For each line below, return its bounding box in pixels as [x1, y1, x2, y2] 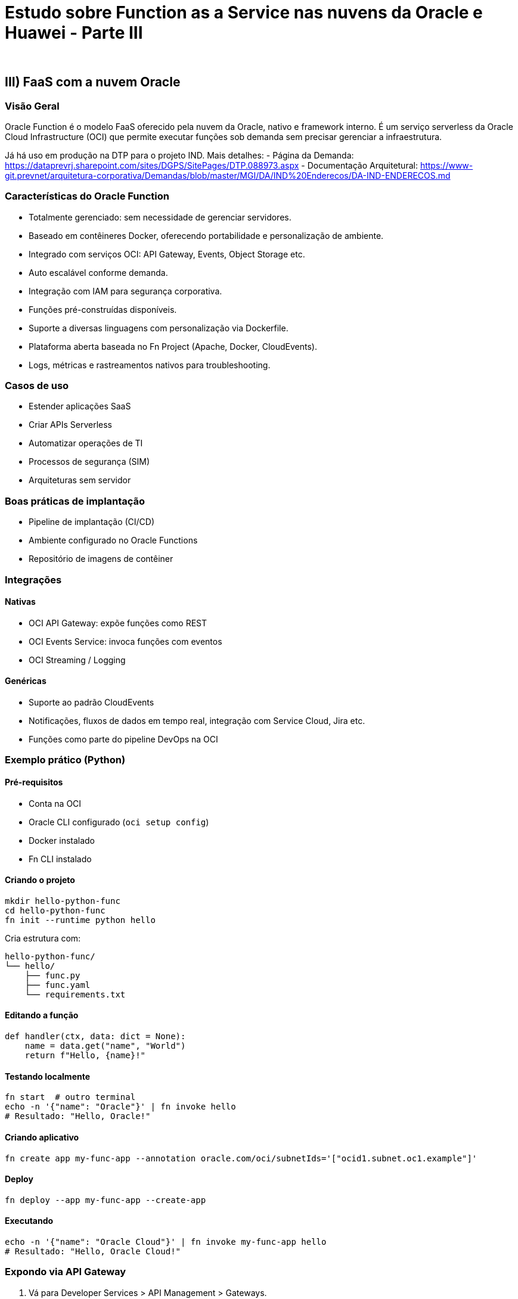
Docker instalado [29, 835, 95, 846]
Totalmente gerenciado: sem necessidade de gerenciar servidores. [29, 212, 291, 222]
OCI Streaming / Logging [29, 654, 126, 665]
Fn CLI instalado [29, 853, 92, 864]
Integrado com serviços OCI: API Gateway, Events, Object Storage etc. [29, 248, 305, 259]
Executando [5, 1216, 54, 1226]
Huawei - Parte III [5, 23, 143, 43]
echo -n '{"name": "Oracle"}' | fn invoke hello [5, 1102, 236, 1112]
